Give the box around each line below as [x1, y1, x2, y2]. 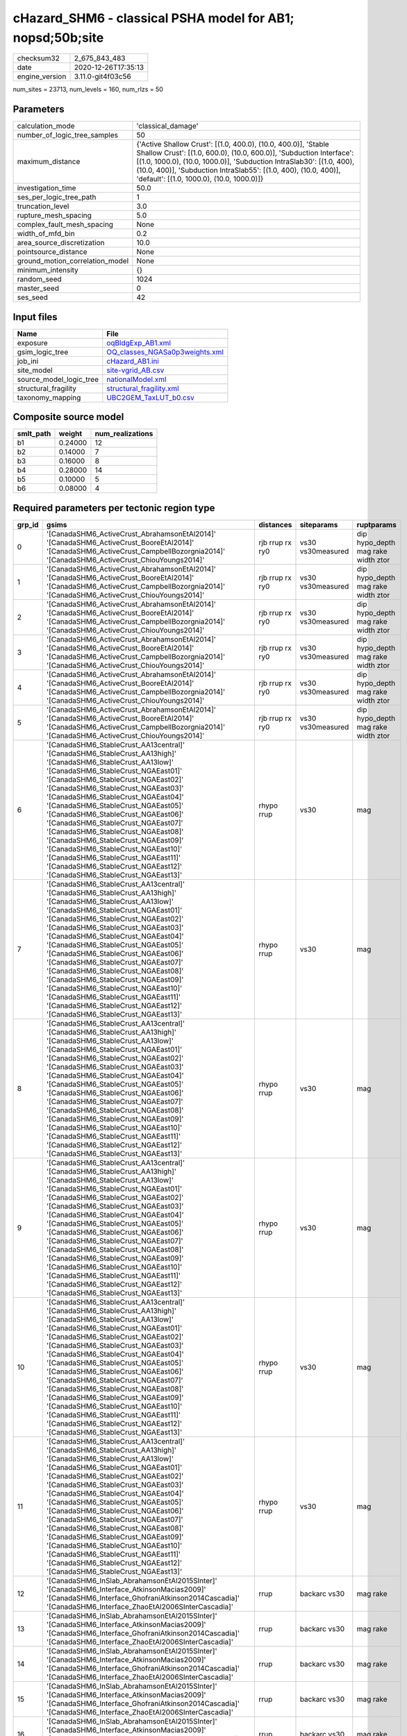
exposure [17, 337, 48, 347]
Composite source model [13, 411, 124, 423]
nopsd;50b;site [13, 30, 104, 45]
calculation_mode [17, 122, 76, 131]
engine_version [17, 72, 67, 81]
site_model [17, 365, 53, 375]
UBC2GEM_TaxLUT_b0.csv [106, 392, 194, 402]
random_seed [17, 274, 62, 284]
